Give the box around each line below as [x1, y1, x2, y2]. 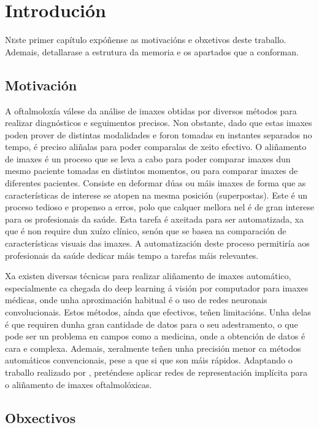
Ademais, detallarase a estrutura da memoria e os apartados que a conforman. [5, 45, 299, 58]
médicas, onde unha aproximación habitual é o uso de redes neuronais [5, 293, 267, 306]
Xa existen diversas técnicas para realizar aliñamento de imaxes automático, [5, 269, 291, 282]
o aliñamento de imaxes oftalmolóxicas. [5, 378, 152, 390]
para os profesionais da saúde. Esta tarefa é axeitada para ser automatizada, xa [5, 212, 304, 225]
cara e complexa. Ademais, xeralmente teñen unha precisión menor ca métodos [5, 341, 301, 354]
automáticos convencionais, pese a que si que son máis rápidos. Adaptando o [5, 354, 293, 367]
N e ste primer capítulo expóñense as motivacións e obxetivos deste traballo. [5, 33, 286, 46]
